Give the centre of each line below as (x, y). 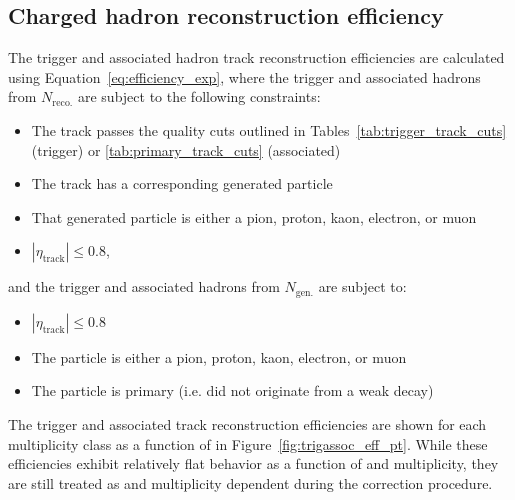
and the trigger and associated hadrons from (144, 286)
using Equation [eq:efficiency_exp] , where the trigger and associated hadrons (244, 76)
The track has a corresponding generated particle (182, 183)
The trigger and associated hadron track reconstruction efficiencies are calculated (256, 57)
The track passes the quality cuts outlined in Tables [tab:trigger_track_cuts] (269, 129)
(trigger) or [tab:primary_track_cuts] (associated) (186, 149)
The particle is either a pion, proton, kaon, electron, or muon (219, 356)
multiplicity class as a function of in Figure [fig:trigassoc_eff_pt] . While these (248, 443)
